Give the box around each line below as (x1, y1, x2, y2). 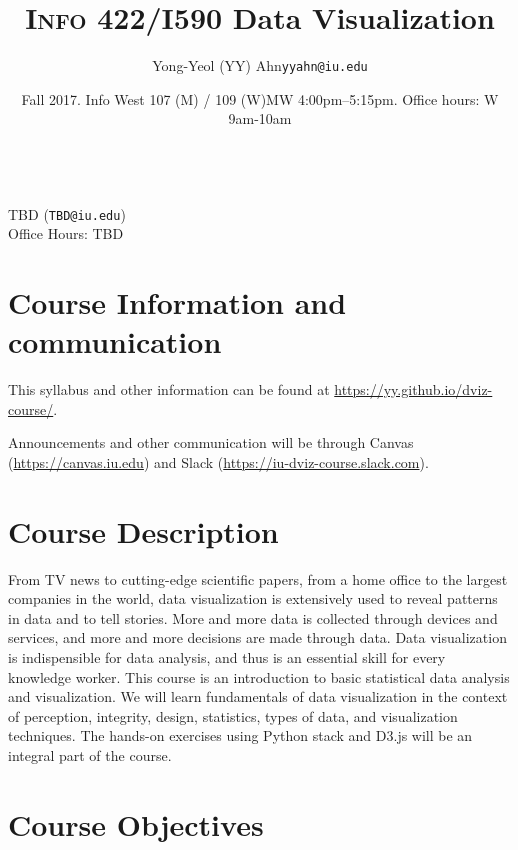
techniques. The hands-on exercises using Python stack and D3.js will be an (8, 725, 473, 746)
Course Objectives (8, 803, 264, 844)
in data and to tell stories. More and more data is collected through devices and (8, 607, 498, 628)
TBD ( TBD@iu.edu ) (8, 203, 126, 224)
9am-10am (228, 108, 292, 129)
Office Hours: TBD (8, 223, 124, 244)
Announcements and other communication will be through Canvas (8, 432, 414, 453)
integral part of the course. (8, 744, 172, 765)
